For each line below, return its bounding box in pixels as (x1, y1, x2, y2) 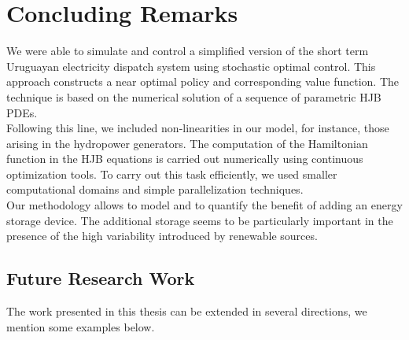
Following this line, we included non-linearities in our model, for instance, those (6, 120, 389, 136)
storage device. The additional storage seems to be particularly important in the (6, 212, 393, 228)
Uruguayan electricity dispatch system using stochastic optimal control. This (6, 57, 376, 74)
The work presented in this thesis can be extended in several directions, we (6, 303, 367, 320)
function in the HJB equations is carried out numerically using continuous (6, 150, 363, 167)
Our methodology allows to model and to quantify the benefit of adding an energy (6, 197, 403, 213)
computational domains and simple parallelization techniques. (6, 181, 304, 198)
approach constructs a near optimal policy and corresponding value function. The (6, 73, 400, 90)
